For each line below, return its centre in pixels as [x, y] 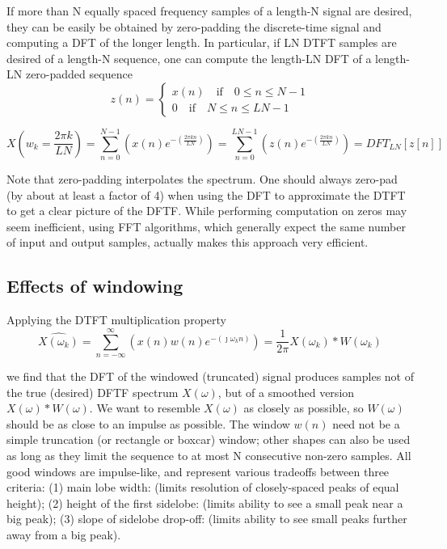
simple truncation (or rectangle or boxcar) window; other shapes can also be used [209, 439]
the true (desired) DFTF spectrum [93, 392]
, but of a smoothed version [286, 392]
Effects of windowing [95, 286]
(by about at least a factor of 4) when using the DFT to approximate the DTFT [206, 194]
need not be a [366, 423]
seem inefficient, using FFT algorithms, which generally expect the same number [206, 226]
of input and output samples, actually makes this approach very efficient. [188, 242]
